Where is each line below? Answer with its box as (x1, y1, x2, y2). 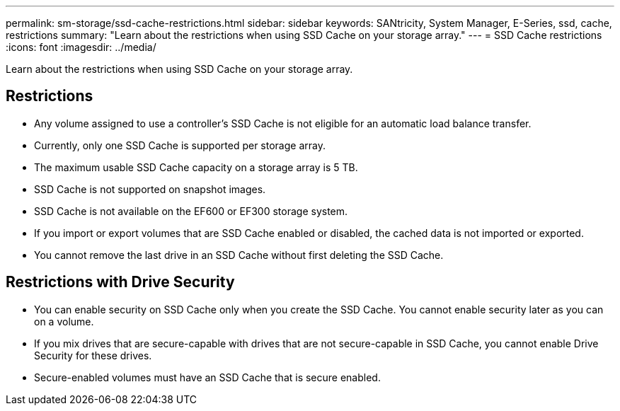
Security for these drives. (34, 349, 152, 361)
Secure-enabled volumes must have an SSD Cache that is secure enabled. (34, 371, 381, 383)
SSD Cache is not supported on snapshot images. (34, 183, 266, 195)
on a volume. (34, 315, 94, 328)
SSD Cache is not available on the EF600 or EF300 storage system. (34, 204, 348, 217)
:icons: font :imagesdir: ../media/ (6, 41, 156, 53)
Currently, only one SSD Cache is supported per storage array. (34, 139, 326, 151)
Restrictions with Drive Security (6, 273, 235, 291)
